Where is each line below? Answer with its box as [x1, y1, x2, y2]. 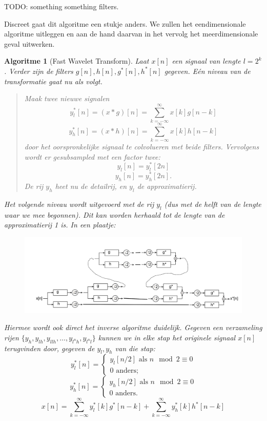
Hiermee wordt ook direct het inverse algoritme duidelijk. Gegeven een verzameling [4, 322, 262, 333]
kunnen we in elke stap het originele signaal [98, 332, 236, 342]
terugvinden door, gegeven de [4, 342, 95, 353]
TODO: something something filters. [4, 1, 119, 11]
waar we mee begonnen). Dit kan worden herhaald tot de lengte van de [4, 209, 225, 220]
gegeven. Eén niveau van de [164, 65, 251, 76]
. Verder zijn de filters [4, 65, 73, 76]
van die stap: [115, 342, 155, 353]
